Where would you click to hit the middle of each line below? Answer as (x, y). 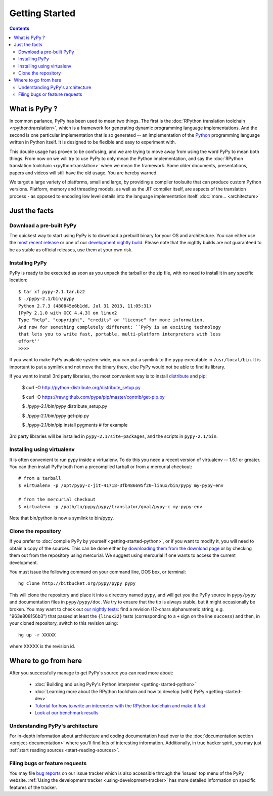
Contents (19, 28)
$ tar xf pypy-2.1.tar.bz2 (52, 292)
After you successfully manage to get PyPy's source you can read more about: (92, 673)
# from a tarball (40, 478)
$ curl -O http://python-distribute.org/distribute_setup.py (81, 388)
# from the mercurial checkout (57, 500)
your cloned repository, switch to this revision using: (64, 623)
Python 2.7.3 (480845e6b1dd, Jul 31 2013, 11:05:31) (85, 306)
